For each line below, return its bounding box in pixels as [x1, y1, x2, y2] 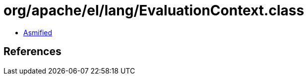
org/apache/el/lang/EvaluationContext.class [3, 2, 305, 19]
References [3, 45, 62, 58]
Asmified [23, 28, 53, 37]
